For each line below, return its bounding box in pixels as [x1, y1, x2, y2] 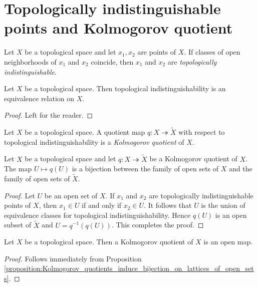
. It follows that [144, 200, 192, 210]
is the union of [201, 200, 245, 210]
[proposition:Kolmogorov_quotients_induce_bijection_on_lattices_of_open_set [4, 263, 254, 273]
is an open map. [203, 236, 253, 247]
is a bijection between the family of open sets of [72, 163, 219, 174]
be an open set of [44, 190, 98, 200]
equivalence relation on [4, 93, 75, 103]
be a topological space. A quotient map [25, 127, 145, 137]
